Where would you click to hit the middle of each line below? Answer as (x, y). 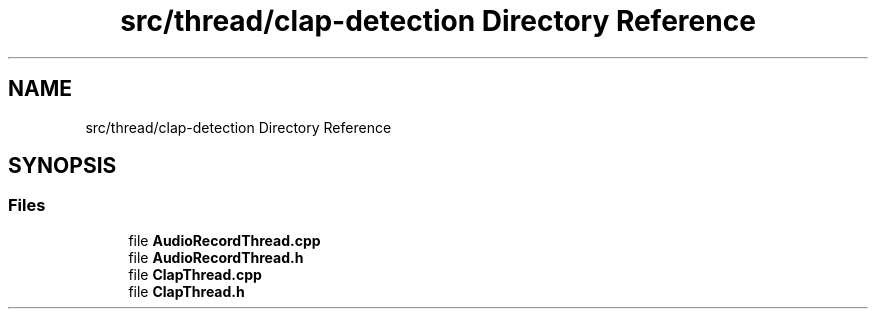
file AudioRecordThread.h (216, 257)
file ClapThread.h (186, 291)
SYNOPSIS (62, 166)
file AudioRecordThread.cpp (224, 240)
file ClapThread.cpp (195, 274)
